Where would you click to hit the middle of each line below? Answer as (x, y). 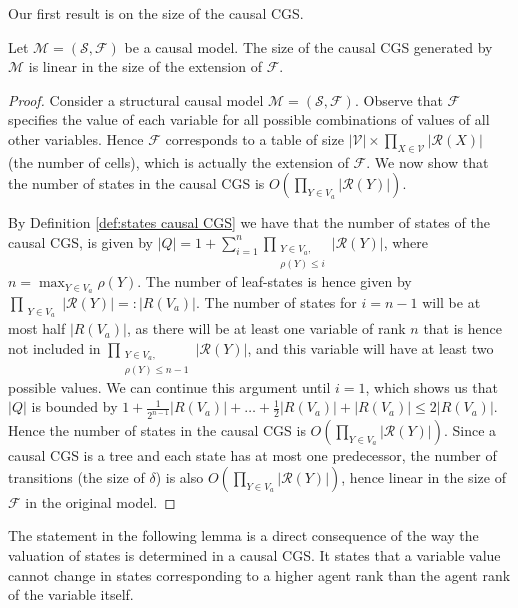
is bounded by (74, 406)
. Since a (470, 430)
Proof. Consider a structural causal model (136, 99)
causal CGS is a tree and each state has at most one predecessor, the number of (252, 455)
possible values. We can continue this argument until (169, 386)
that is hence (463, 328)
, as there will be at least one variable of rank (266, 328)
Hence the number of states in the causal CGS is (157, 430)
